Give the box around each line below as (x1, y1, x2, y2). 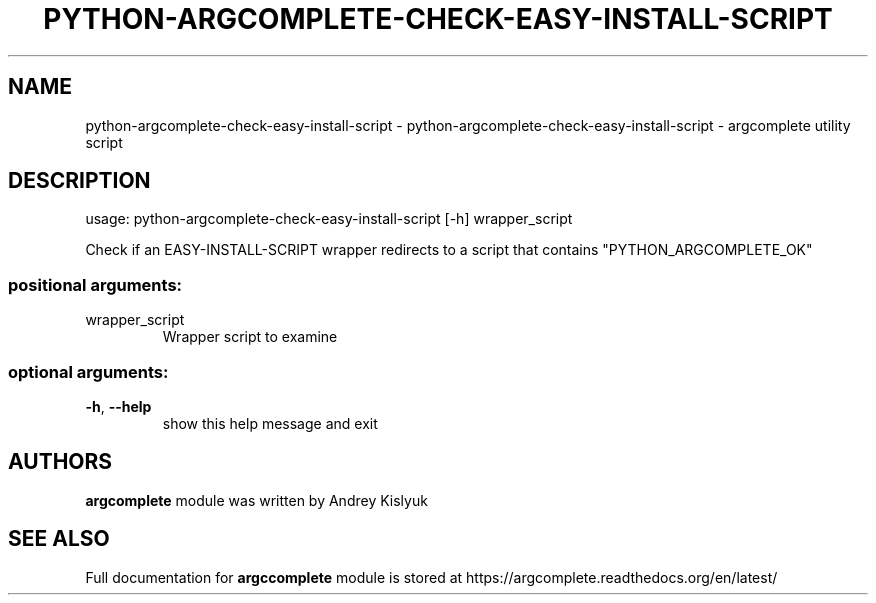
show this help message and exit (162, 414, 378, 432)
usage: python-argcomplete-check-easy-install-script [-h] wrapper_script (85, 210, 573, 228)
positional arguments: (8, 274, 183, 295)
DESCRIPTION (8, 168, 151, 194)
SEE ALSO (8, 526, 110, 552)
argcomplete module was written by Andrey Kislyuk (85, 491, 428, 509)
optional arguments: (8, 361, 169, 382)
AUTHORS (8, 449, 113, 475)
